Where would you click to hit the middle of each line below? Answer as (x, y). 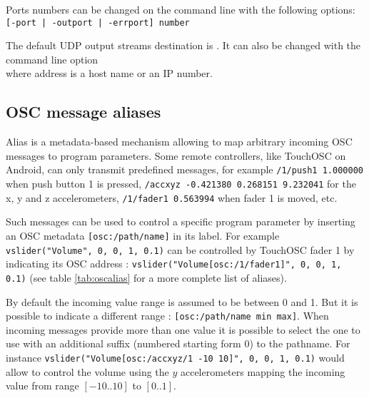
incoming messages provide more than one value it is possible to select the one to (183, 329)
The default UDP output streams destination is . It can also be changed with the (183, 45)
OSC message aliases (84, 112)
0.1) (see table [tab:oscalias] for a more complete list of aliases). (146, 277)
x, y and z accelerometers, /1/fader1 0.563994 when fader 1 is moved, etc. (172, 197)
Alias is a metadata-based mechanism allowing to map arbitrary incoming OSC (179, 142)
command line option (52, 59)
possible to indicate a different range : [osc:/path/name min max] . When (167, 316)
